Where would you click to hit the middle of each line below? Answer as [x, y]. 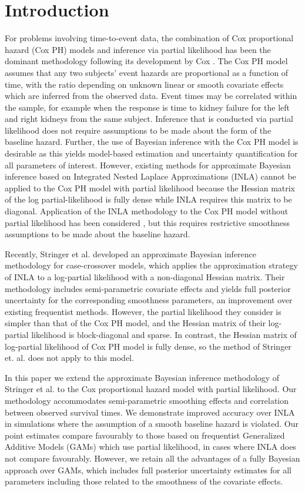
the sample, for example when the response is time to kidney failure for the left [148, 107]
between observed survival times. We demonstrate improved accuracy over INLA [150, 412]
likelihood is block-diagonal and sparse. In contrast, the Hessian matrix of [164, 334]
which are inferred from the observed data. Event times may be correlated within [151, 96]
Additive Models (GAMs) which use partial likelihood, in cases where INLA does [150, 447]
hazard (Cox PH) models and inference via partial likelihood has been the [138, 49]
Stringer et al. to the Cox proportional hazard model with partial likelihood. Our [151, 389]
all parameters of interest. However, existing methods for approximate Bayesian [148, 165]
